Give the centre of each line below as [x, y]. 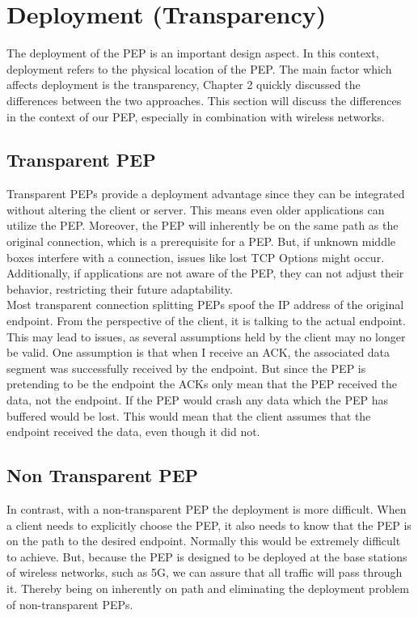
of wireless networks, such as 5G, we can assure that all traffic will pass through [205, 572]
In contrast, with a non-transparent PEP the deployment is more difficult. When [207, 509]
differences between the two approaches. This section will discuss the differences [204, 100]
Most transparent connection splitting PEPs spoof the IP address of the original [205, 305]
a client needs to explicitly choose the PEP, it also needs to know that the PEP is [209, 525]
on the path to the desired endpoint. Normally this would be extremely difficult [204, 541]
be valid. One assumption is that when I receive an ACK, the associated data [198, 352]
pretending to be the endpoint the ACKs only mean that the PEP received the [202, 384]
